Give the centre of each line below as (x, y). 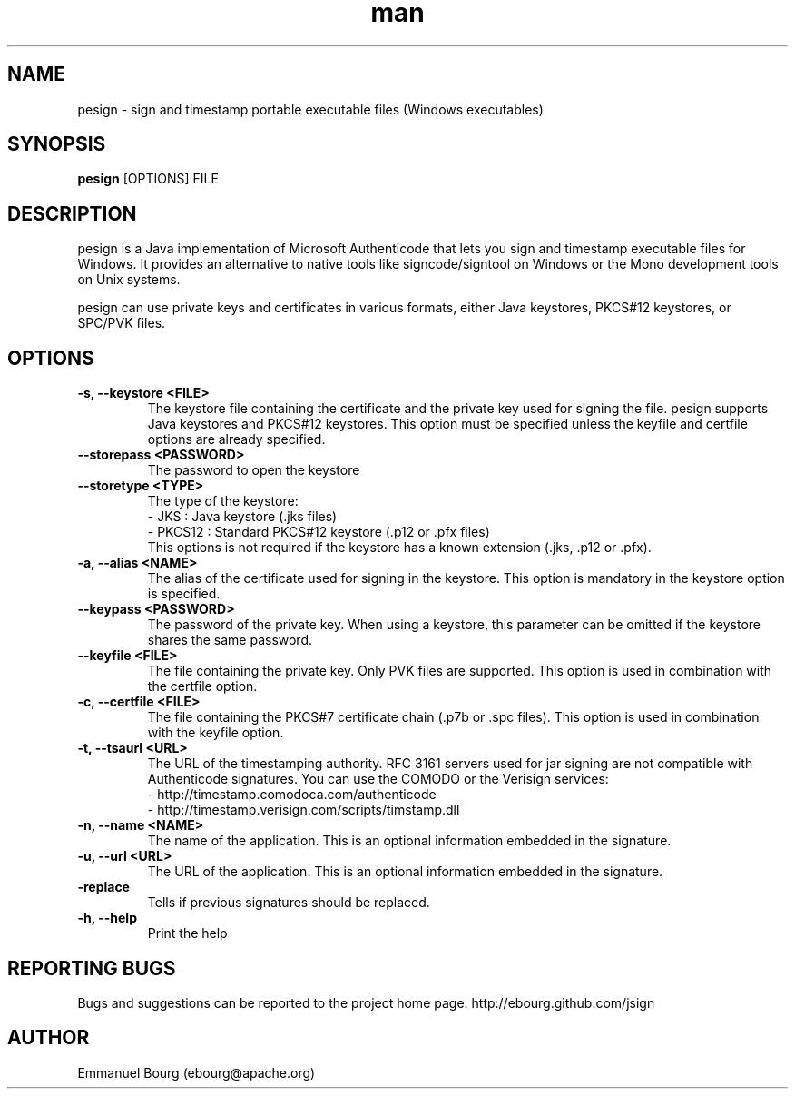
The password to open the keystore (254, 470)
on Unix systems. (129, 280)
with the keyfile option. (216, 733)
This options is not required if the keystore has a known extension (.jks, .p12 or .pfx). (399, 548)
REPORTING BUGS (92, 968)
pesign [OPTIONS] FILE (148, 179)
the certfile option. (202, 686)
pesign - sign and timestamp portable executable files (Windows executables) (310, 109)
